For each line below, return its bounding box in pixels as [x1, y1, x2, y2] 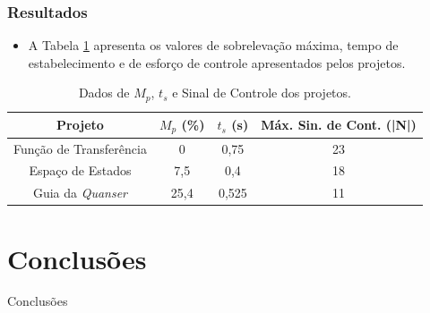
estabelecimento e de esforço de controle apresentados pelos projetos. [28, 53, 406, 72]
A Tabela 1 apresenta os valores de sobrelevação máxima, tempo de [28, 36, 399, 55]
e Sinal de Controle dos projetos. [172, 83, 351, 102]
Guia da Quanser [32, 183, 128, 202]
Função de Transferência [13, 139, 147, 157]
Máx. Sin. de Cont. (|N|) [261, 115, 417, 134]
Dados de [78, 83, 130, 102]
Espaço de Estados [29, 161, 132, 180]
